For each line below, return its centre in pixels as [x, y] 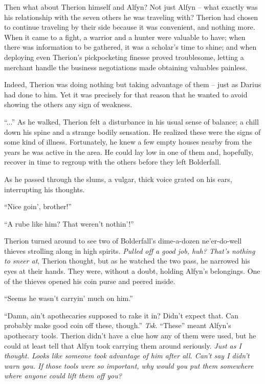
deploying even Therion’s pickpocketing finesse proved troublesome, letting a [124, 57]
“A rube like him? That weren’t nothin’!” [69, 223]
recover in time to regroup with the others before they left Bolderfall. [113, 162]
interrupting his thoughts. [45, 189]
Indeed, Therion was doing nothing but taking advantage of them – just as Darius [133, 84]
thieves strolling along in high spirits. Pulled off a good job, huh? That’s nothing [130, 250]
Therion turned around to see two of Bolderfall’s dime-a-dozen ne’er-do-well [123, 241]
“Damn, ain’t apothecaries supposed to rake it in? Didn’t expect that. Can [122, 315]
